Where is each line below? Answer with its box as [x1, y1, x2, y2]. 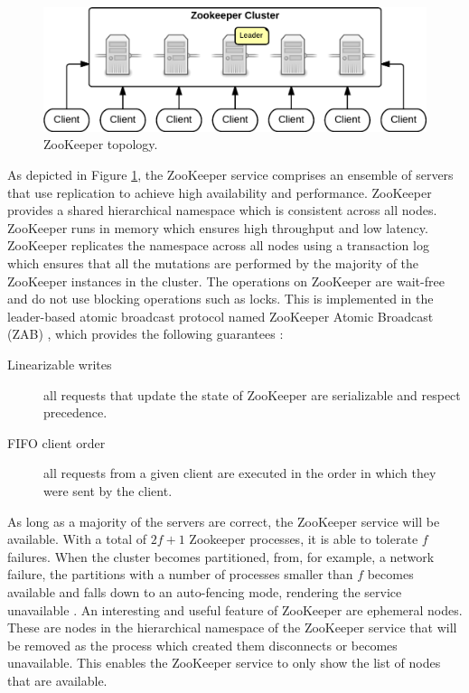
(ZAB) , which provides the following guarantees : [7, 324, 284, 343]
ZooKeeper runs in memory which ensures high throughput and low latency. [7, 218, 428, 237]
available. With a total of [7, 529, 147, 548]
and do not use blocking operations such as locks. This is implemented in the [7, 289, 434, 308]
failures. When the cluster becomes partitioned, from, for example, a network [7, 547, 435, 566]
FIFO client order [7, 433, 106, 452]
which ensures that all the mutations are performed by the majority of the [7, 254, 419, 273]
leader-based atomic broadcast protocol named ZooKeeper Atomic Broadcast [7, 306, 434, 325]
